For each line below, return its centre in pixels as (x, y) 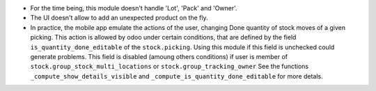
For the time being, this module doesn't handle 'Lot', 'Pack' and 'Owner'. (134, 8)
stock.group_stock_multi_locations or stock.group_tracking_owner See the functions (170, 67)
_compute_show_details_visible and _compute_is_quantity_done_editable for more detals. (177, 76)
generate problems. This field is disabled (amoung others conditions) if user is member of (159, 56)
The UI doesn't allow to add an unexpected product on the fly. (119, 18)
